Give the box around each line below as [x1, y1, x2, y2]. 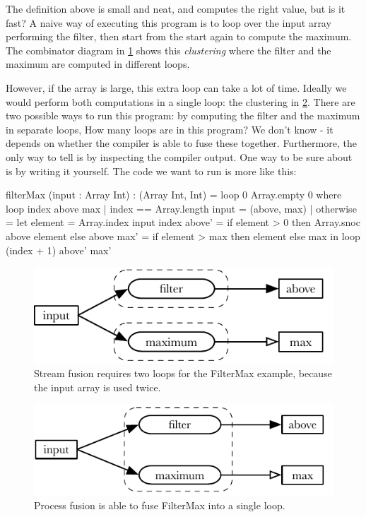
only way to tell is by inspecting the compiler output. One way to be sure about [6, 149, 353, 164]
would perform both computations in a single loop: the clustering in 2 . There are [6, 94, 355, 109]
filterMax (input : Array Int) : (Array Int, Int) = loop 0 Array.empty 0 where [6, 187, 342, 202]
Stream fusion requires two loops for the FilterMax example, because [34, 366, 332, 381]
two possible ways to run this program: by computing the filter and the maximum [6, 108, 360, 123]
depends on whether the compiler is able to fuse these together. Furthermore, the [6, 136, 357, 150]
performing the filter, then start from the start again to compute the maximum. [6, 29, 352, 44]
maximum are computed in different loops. [6, 57, 190, 71]
